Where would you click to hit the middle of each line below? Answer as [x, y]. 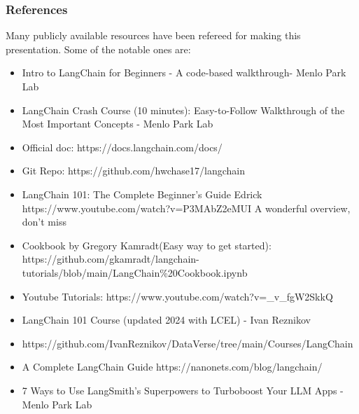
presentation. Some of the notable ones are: [98, 49]
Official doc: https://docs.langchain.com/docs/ [122, 147]
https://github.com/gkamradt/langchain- [111, 259]
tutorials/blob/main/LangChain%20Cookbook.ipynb [135, 272]
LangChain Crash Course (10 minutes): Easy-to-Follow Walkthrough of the [183, 110]
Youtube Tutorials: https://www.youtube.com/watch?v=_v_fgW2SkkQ [177, 296]
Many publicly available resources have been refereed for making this [153, 35]
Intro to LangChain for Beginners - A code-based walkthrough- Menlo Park [184, 73]
